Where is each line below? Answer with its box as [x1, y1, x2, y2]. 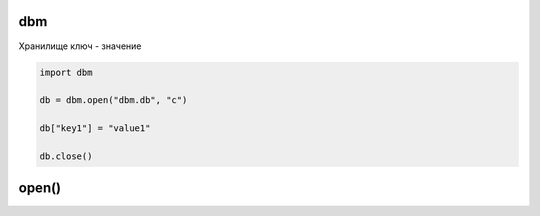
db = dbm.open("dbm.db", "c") [39, 95, 188, 106]
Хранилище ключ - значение [18, 40, 142, 52]
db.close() [39, 150, 93, 162]
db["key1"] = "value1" [39, 123, 151, 134]
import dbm [39, 66, 93, 78]
